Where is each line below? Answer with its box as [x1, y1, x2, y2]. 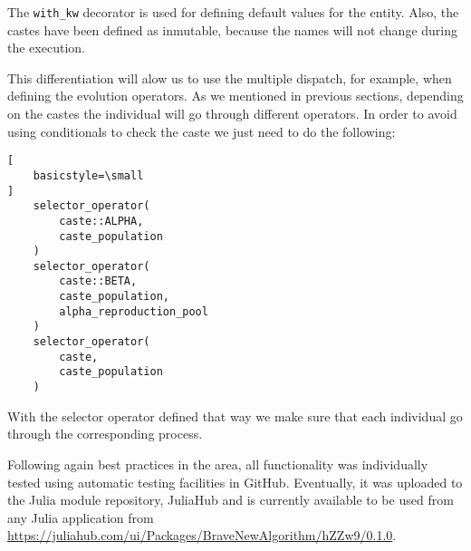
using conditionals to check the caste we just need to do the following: [7, 121, 396, 140]
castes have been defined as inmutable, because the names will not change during [7, 20, 457, 39]
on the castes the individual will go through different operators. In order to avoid [7, 104, 457, 123]
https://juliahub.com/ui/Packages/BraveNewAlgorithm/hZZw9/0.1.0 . [7, 526, 397, 545]
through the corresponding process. [7, 424, 203, 443]
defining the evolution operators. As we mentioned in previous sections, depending [7, 86, 464, 105]
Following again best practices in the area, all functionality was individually [7, 454, 428, 473]
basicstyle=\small [33, 169, 144, 182]
